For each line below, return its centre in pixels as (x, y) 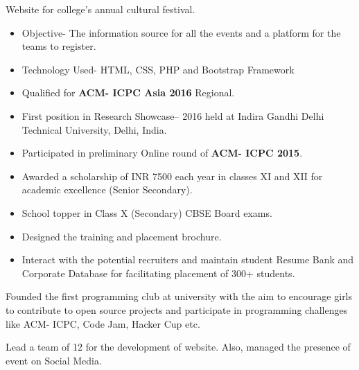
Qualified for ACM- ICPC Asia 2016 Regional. (128, 92)
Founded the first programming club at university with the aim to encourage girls (179, 296)
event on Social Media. (54, 360)
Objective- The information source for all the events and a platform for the (181, 32)
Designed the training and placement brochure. (122, 236)
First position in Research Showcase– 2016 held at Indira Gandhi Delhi (173, 115)
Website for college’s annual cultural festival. (100, 9)
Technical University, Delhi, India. (94, 129)
